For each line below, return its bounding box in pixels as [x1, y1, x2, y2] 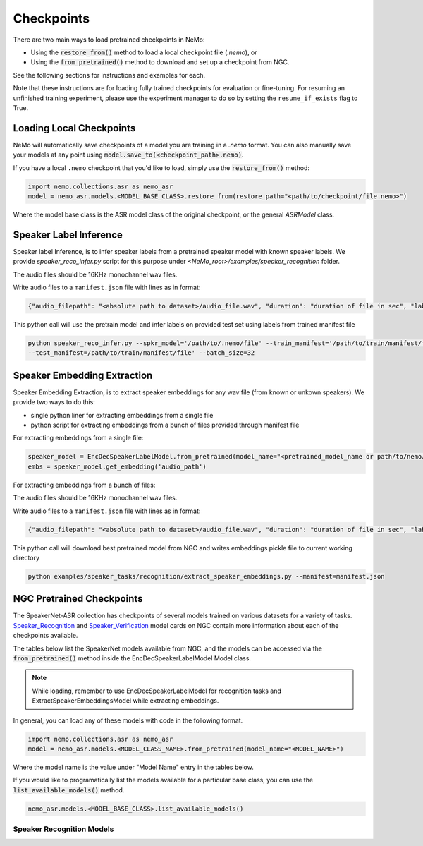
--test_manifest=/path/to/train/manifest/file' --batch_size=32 [27, 349, 255, 357]
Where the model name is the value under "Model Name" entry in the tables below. [13, 763, 254, 771]
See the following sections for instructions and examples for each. [13, 71, 206, 79]
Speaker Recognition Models [13, 824, 114, 834]
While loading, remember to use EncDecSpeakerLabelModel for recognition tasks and [32, 687, 281, 695]
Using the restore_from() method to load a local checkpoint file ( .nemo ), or [30, 48, 257, 56]
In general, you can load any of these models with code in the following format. [13, 716, 243, 725]
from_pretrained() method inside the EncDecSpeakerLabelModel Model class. [13, 653, 252, 663]
